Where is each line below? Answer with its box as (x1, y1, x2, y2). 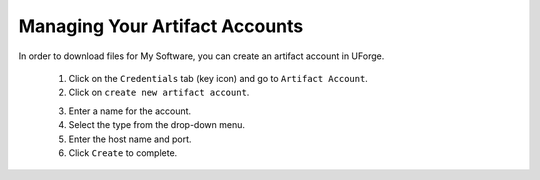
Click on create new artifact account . (68, 86, 250, 99)
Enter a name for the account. (68, 105, 192, 117)
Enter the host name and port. (68, 133, 192, 145)
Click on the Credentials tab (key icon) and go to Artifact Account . (68, 72, 369, 84)
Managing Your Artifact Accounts (18, 15, 304, 37)
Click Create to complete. (68, 146, 178, 159)
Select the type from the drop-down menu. (68, 119, 245, 131)
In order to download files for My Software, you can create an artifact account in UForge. (18, 50, 385, 62)
